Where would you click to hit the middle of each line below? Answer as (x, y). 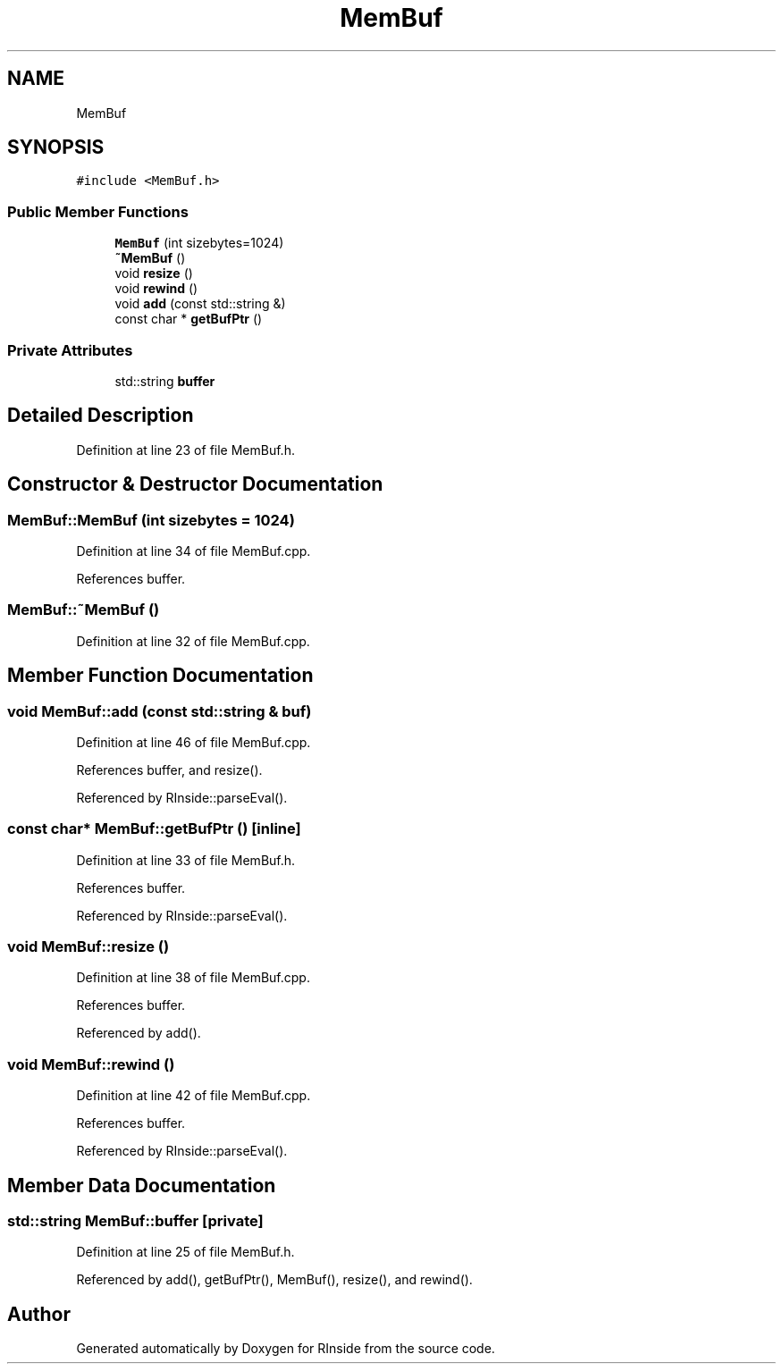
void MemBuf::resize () (88, 947)
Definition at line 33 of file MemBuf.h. (186, 860)
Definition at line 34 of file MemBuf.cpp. (194, 551)
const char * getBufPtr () (189, 319)
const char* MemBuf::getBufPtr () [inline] (154, 829)
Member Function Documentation (160, 676)
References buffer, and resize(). (169, 770)
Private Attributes (70, 350)
